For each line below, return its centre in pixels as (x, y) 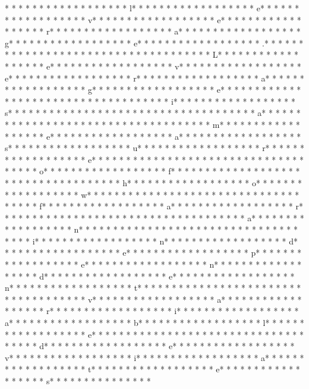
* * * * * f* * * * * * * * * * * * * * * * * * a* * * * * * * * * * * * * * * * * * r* (154, 206)
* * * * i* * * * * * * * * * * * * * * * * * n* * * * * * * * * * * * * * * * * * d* (151, 241)
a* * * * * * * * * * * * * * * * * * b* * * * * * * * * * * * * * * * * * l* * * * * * (154, 323)
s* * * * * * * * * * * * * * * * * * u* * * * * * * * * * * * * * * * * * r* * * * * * (154, 148)
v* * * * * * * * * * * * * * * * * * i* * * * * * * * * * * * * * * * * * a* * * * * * (154, 357)
